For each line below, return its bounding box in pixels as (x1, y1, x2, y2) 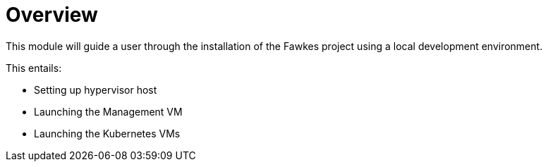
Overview (6, 3, 98, 27)
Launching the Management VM (34, 105, 183, 118)
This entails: (6, 61, 62, 74)
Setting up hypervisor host (34, 83, 157, 96)
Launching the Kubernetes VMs (34, 127, 181, 140)
